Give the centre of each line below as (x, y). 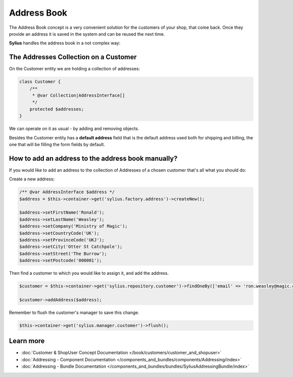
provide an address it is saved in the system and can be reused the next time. (87, 34)
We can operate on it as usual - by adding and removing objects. (74, 129)
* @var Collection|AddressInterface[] (79, 95)
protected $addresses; (57, 109)
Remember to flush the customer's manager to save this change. (74, 312)
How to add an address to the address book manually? (93, 158)
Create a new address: (32, 179)
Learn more (27, 341)
